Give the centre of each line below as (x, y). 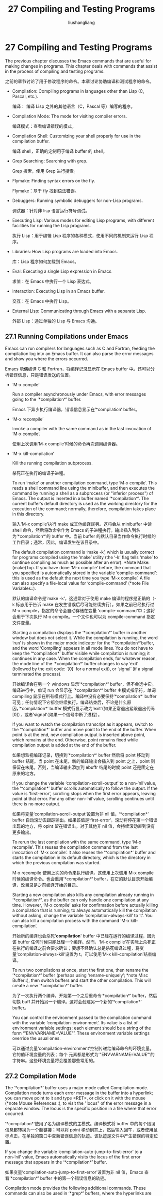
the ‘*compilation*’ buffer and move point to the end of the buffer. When (84, 729)
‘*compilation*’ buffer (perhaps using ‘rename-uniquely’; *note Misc (80, 975)
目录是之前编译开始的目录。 (53, 885)
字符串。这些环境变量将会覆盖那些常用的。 (55, 1060)
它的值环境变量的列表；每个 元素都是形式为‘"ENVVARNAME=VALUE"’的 (83, 1054)
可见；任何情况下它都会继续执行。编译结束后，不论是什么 (69, 702)
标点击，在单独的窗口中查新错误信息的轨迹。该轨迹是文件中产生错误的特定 (79, 1136)
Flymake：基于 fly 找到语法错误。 (45, 191)
